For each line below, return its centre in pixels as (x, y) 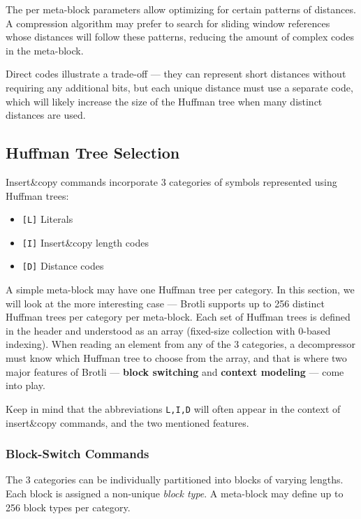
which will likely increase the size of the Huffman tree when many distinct (164, 101)
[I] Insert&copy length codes (85, 242)
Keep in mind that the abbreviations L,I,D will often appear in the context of (173, 408)
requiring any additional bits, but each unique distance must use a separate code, (179, 87)
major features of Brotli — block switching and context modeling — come (175, 371)
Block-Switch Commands (78, 454)
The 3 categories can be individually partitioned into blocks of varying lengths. (175, 480)
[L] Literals (47, 219)
